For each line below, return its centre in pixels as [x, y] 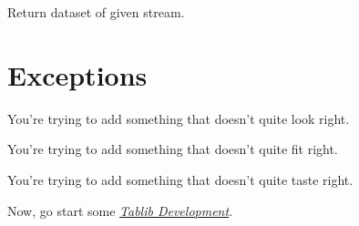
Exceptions [77, 74]
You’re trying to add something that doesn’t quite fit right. [173, 149]
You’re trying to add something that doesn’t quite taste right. [180, 179]
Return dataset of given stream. [96, 12]
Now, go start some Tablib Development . [120, 210]
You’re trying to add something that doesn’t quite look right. [179, 118]
